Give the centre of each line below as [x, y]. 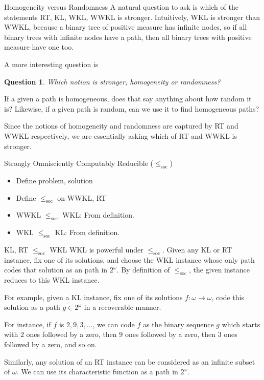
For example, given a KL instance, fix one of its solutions [93, 297]
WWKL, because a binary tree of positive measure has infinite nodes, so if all [126, 27]
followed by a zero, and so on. [51, 344]
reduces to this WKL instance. [52, 280]
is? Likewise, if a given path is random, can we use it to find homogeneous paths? [132, 108]
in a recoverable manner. [123, 307]
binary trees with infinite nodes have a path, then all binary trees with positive [128, 37]
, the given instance [219, 270]
